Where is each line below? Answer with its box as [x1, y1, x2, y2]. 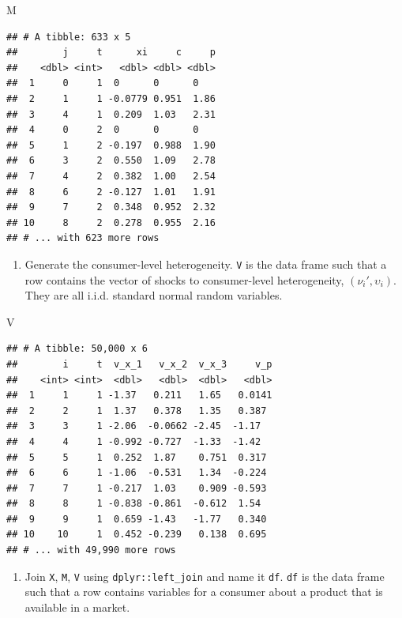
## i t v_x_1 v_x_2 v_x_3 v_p [6, 358, 272, 370]
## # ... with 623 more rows [6, 232, 160, 244]
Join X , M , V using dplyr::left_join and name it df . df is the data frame [24, 567, 385, 584]
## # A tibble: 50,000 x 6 [6, 343, 148, 355]
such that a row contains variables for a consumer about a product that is [24, 583, 383, 600]
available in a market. [24, 598, 130, 615]
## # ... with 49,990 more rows [6, 545, 176, 556]
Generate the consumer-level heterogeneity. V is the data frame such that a [24, 255, 387, 272]
